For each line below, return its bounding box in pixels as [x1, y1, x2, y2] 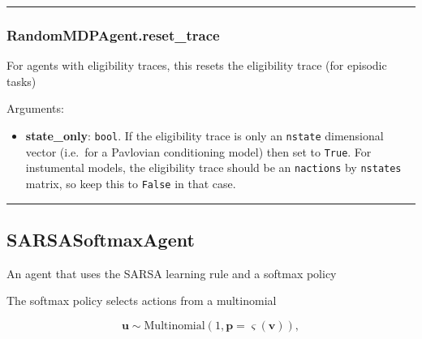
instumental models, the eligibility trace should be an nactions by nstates [25, 159, 402, 176]
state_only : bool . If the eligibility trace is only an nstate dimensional [25, 127, 384, 144]
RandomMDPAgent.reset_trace [6, 24, 220, 45]
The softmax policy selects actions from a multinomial [6, 292, 277, 309]
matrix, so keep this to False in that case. [25, 174, 236, 191]
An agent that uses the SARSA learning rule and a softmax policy [6, 264, 337, 281]
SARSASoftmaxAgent [6, 227, 195, 252]
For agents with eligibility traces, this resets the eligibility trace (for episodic [6, 57, 387, 74]
